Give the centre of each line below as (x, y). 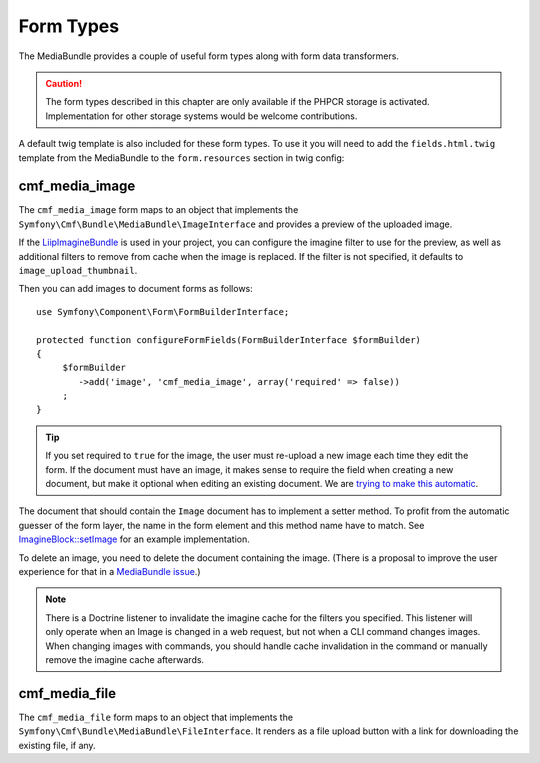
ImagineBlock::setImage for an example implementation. (134, 539)
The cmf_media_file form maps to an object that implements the (156, 717)
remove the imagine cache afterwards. (125, 659)
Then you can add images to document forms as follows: (136, 289)
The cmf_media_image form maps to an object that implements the (158, 210)
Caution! (64, 83)
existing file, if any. (57, 745)
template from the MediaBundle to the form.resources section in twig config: (181, 157)
